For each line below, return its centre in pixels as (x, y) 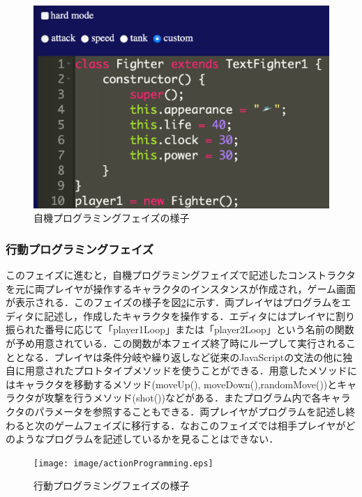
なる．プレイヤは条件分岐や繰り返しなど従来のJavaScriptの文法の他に (184, 357)
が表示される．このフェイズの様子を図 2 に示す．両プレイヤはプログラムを (174, 302)
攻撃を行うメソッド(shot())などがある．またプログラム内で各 (183, 398)
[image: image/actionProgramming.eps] (123, 463)
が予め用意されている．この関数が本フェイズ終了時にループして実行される (176, 343)
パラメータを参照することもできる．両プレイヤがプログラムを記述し (190, 412)
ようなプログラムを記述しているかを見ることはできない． (147, 439)
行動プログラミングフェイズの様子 (112, 485)
